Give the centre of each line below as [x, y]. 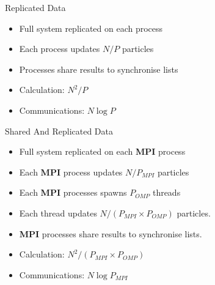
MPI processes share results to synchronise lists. [111, 233]
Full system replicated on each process [91, 28]
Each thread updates [58, 213]
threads [166, 192]
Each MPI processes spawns [73, 192]
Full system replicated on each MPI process [102, 151]
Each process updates [60, 49]
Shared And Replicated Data [59, 131]
